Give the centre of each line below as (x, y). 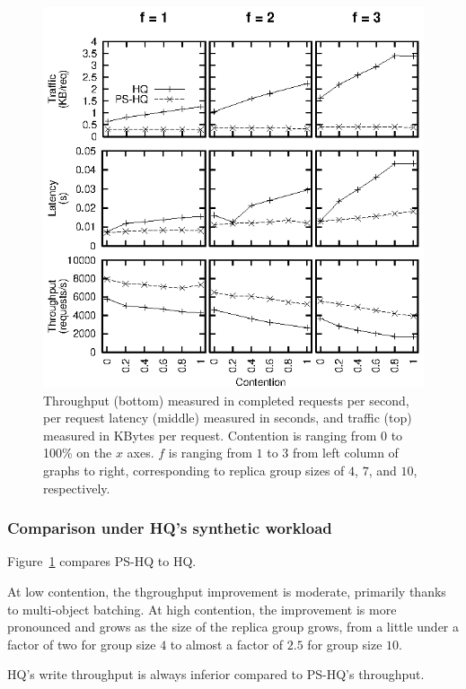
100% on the (78, 453)
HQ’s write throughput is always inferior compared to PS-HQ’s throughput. (216, 674)
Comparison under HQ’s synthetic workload (170, 528)
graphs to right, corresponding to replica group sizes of (194, 470)
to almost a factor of (227, 644)
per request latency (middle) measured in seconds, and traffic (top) (228, 418)
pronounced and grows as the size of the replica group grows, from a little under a (233, 627)
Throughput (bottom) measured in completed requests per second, (226, 400)
